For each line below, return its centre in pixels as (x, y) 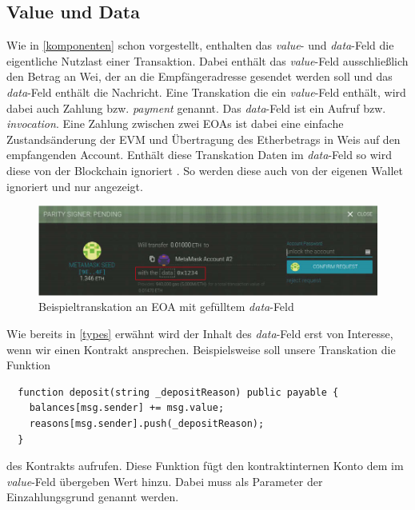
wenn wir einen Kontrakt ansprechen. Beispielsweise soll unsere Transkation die (201, 349)
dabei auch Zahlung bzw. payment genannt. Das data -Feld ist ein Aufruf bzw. (196, 108)
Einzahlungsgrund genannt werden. (93, 497)
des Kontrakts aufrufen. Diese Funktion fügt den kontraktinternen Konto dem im (205, 466)
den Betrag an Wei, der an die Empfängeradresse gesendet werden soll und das (200, 76)
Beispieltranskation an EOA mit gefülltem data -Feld (166, 307)
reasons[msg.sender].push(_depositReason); (147, 423)
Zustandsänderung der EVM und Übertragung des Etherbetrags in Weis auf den (204, 139)
